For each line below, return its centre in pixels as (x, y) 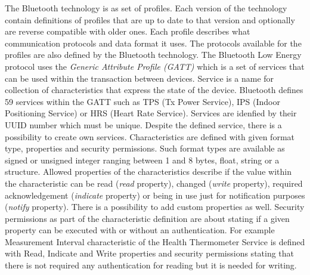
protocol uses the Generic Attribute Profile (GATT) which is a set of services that (155, 66)
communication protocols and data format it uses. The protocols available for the (153, 43)
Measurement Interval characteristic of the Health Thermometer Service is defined (155, 241)
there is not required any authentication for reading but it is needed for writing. (151, 265)
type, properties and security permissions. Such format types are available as (145, 148)
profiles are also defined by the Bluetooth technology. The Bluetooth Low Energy (153, 55)
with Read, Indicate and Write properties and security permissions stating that (150, 253)
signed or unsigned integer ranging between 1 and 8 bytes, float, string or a (142, 160)
